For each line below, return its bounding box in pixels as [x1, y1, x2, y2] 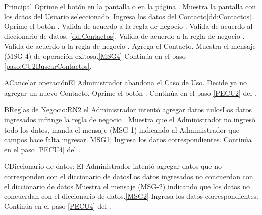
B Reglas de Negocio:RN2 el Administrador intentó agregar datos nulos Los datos [4, 104, 252, 115]
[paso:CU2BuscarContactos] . [4, 60, 92, 71]
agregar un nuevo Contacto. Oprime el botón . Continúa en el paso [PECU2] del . [4, 87, 256, 98]
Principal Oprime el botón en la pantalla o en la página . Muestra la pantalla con [4, 1, 256, 11]
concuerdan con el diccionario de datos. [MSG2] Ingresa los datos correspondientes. [4, 191, 259, 201]
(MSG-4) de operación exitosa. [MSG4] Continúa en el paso [4, 50, 186, 61]
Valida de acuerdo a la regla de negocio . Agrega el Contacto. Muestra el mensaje [4, 40, 256, 51]
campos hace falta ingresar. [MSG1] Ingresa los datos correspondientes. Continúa [4, 134, 252, 145]
